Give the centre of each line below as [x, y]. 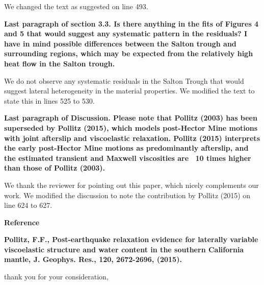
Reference [22, 222]
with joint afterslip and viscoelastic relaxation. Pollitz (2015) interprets [132, 138]
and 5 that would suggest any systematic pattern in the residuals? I [126, 33]
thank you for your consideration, [56, 277]
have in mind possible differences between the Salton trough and [120, 43]
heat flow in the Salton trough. [60, 63]
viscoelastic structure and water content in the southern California [124, 249]
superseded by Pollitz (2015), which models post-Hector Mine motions [131, 127]
